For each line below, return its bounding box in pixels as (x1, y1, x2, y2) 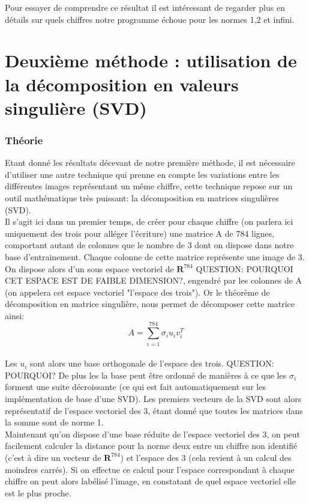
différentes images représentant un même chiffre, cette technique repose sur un (5, 180, 293, 192)
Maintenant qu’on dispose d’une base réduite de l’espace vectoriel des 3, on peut (5, 427, 301, 440)
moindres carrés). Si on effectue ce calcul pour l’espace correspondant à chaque (5, 463, 295, 475)
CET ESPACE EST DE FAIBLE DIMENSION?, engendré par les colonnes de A (5, 274, 302, 287)
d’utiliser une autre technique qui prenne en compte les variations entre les (5, 168, 280, 180)
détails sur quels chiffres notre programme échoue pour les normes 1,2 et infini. (5, 13, 295, 25)
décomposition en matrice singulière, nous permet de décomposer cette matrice (5, 297, 295, 310)
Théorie (5, 132, 43, 147)
